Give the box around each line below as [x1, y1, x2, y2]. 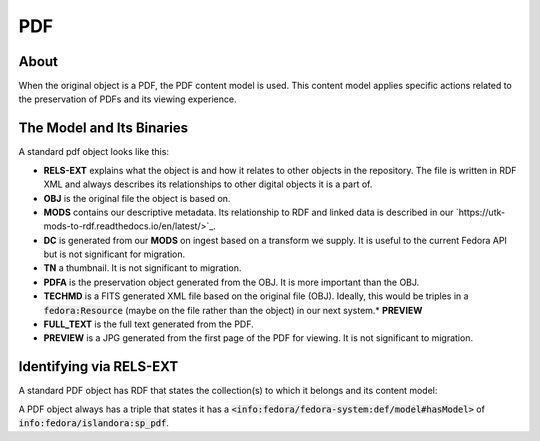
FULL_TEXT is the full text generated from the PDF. [43, 318, 254, 330]
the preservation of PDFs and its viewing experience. [18, 93, 237, 105]
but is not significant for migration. [43, 248, 186, 260]
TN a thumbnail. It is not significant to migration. [43, 262, 242, 274]
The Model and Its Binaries [18, 120, 189, 137]
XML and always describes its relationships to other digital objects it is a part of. [43, 178, 373, 190]
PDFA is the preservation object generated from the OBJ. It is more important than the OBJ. [43, 276, 420, 288]
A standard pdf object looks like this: [18, 146, 170, 158]
